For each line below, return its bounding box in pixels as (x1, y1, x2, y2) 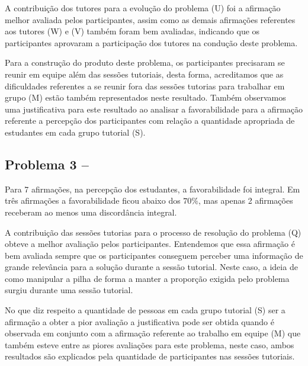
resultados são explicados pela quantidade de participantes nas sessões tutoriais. (5, 350, 295, 362)
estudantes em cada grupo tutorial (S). (5, 126, 146, 138)
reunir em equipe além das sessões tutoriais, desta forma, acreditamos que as (5, 68, 284, 80)
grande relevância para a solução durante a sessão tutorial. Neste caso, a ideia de (5, 261, 298, 273)
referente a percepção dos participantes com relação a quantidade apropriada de (5, 114, 295, 127)
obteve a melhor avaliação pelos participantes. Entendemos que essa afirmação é (5, 237, 295, 250)
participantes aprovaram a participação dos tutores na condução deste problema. (5, 36, 298, 49)
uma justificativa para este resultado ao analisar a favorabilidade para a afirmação (5, 102, 303, 115)
